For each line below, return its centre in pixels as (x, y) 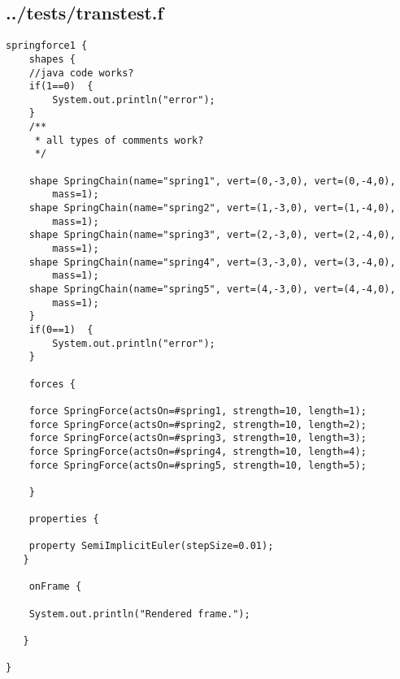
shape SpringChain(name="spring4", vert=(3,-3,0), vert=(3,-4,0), (212, 262)
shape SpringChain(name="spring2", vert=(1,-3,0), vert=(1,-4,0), (212, 208)
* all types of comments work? (119, 140)
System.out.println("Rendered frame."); (139, 614)
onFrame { (55, 587)
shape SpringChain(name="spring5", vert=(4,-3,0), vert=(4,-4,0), (212, 290)
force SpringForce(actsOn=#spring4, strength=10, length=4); (198, 451)
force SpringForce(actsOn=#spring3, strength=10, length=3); (198, 438)
